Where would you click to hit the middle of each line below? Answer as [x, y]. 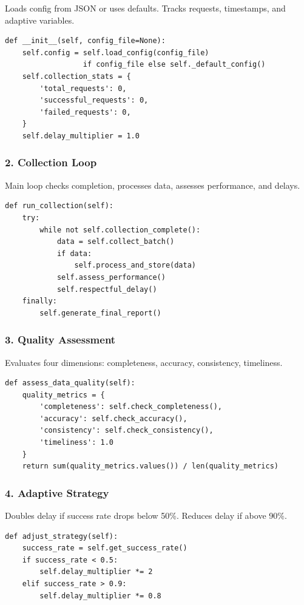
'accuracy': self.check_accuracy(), [113, 418]
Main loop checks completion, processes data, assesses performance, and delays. [153, 185]
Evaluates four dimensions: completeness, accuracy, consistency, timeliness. [144, 362]
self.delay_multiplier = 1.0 [81, 136]
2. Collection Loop [51, 162]
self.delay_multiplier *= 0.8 [100, 596]
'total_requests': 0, [83, 88]
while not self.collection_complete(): [120, 230]
